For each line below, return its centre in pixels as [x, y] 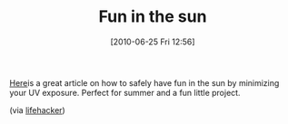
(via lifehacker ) [37, 110]
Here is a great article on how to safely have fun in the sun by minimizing [144, 82]
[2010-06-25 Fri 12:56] [153, 42]
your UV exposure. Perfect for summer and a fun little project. [125, 92]
